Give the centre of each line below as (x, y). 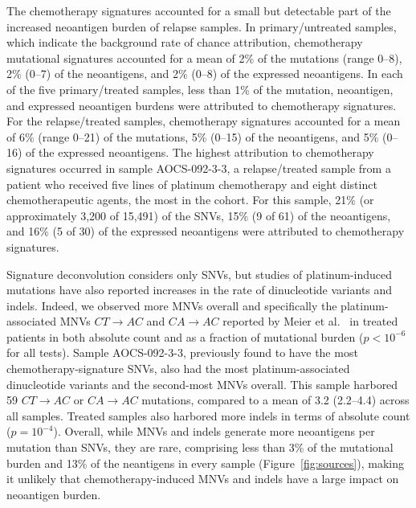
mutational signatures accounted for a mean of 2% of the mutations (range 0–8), (204, 57)
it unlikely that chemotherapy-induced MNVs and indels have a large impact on (203, 479)
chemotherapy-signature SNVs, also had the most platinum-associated (178, 369)
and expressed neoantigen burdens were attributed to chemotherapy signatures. (202, 105)
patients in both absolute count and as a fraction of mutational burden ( (185, 336)
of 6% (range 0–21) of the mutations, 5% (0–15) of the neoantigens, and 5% (193, 136)
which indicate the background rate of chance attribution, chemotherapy (185, 42)
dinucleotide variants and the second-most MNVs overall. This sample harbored (202, 384)
